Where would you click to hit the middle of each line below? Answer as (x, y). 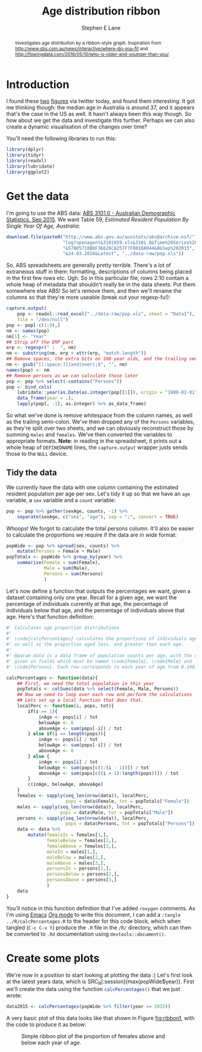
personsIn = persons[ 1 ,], (79, 869)
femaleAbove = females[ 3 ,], (82, 846)
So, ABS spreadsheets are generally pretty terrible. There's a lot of (89, 265)
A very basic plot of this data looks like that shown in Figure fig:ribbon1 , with (100, 1018)
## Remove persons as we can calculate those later (72, 375)
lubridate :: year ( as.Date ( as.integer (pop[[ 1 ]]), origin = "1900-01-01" (107, 393)
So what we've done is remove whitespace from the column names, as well (99, 415)
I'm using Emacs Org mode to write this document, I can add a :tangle (93, 914)
